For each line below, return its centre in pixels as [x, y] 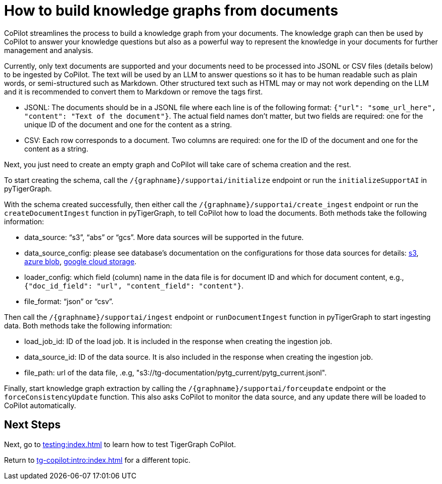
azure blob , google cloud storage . [81, 261]
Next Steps [32, 425]
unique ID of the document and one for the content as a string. [128, 124]
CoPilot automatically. [40, 405]
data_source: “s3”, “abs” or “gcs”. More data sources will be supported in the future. [164, 237]
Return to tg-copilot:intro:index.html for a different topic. [97, 460]
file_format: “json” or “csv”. [69, 301]
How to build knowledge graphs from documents [171, 11]
